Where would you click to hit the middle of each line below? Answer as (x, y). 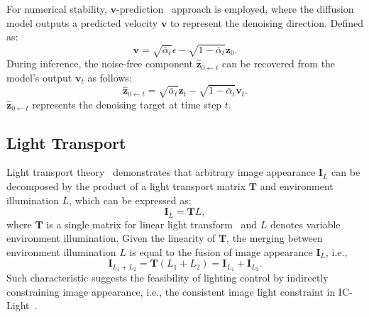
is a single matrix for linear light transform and (152, 224)
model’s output (39, 77)
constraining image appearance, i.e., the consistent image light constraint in (171, 291)
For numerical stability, (57, 9)
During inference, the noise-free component (100, 63)
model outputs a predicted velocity (82, 22)
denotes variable (305, 224)
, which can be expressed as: (130, 200)
